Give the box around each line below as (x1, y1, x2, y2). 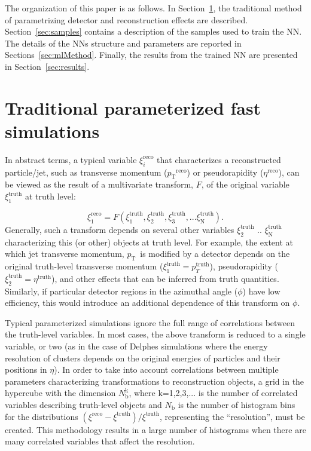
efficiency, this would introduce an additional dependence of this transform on (5, 296, 290, 309)
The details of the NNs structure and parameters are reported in (5, 36, 242, 49)
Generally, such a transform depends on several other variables (5, 223, 234, 235)
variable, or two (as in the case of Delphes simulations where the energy (5, 340, 268, 352)
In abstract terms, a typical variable (5, 153, 137, 165)
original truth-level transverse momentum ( (5, 260, 163, 272)
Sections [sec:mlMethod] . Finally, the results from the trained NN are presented (5, 48, 298, 61)
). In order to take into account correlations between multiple (54, 363, 279, 376)
